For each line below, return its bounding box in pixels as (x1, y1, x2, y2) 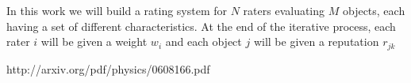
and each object (165, 33, 242, 50)
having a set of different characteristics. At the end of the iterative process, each (6, 17, 396, 34)
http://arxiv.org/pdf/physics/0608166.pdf (6, 60, 210, 77)
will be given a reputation (253, 33, 379, 50)
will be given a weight (40, 33, 148, 50)
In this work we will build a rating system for (6, 2, 228, 18)
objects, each (342, 2, 405, 18)
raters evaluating (243, 2, 325, 18)
